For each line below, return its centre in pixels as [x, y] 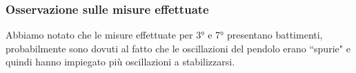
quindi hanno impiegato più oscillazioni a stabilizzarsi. [120, 62]
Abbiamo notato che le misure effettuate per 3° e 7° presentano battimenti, [164, 35]
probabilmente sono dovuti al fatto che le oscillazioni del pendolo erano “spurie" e [178, 48]
